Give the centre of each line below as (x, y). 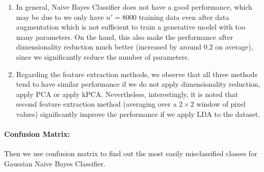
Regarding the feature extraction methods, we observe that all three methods (137, 74)
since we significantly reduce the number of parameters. (103, 56)
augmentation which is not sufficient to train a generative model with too (131, 27)
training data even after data (184, 17)
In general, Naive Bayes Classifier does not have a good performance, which (134, 7)
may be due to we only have (60, 17)
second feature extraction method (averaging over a (96, 104)
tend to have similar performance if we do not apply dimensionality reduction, (138, 84)
